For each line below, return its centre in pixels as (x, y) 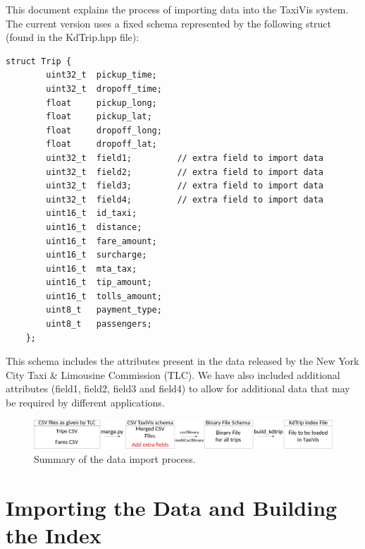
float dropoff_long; (104, 130)
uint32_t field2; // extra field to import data (185, 172)
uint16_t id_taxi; (92, 213)
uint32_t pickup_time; (101, 75)
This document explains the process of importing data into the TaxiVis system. (177, 9)
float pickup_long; (101, 103)
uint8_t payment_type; (104, 310)
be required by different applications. (85, 403)
